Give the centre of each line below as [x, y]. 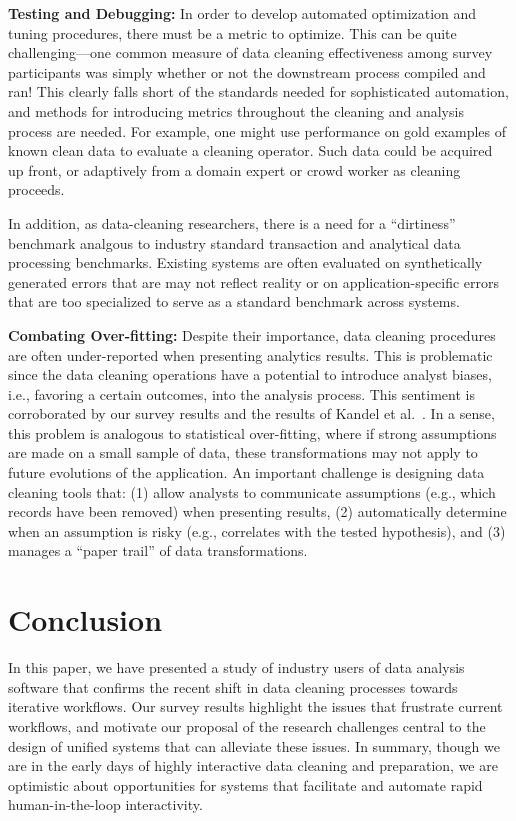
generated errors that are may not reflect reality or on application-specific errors [254, 281]
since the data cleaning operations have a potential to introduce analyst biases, [250, 374]
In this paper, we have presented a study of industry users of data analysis [236, 667]
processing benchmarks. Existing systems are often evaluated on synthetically [245, 262]
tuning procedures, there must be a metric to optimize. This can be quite [232, 32]
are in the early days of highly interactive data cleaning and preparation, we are [253, 765]
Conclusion [85, 619]
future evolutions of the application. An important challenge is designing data [246, 472]
